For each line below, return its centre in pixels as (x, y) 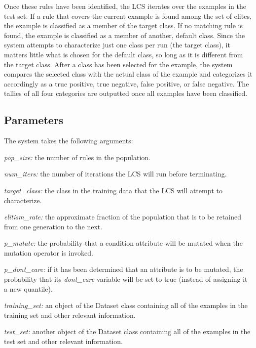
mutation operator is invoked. (49, 252)
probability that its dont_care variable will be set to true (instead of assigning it (126, 279)
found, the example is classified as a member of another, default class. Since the (125, 35)
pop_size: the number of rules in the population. (77, 157)
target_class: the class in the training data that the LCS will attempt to (113, 190)
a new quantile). (28, 288)
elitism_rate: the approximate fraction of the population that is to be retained (123, 217)
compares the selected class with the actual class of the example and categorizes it (128, 74)
